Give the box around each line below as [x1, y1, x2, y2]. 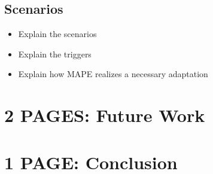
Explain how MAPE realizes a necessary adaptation [18, 68, 208, 80]
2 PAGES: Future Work [4, 103, 205, 127]
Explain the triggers [18, 47, 92, 60]
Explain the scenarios [18, 28, 97, 40]
